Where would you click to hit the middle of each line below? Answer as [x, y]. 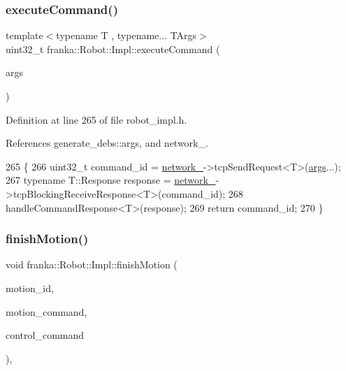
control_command [45, 335]
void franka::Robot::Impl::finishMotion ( [92, 264]
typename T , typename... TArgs [127, 35]
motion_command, [46, 311]
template [24, 35]
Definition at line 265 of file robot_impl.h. [96, 119]
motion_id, [30, 288]
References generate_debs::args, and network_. [107, 143]
